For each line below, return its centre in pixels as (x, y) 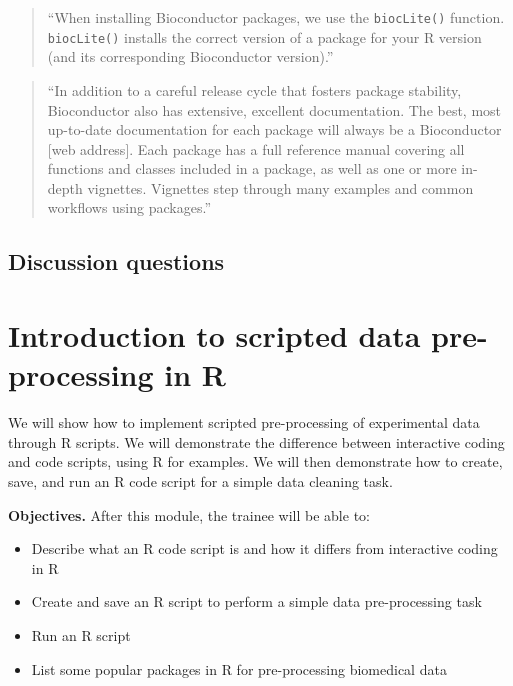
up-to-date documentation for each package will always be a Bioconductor (274, 129)
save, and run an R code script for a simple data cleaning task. (200, 480)
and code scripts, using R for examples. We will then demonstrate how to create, (255, 461)
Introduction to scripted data (214, 335)
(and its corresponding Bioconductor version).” (190, 56)
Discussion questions (116, 261)
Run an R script (81, 634)
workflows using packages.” (129, 207)
